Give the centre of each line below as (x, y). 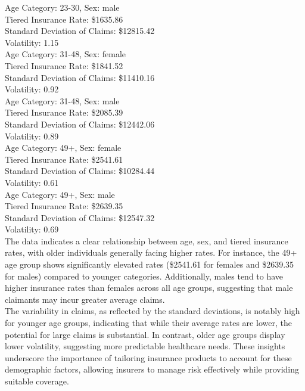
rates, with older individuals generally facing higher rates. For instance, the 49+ (151, 252)
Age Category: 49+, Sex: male (60, 194)
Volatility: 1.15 (32, 42)
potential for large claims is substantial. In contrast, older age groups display (145, 334)
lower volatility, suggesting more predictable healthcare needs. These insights (145, 346)
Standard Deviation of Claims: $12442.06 (80, 124)
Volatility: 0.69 (32, 229)
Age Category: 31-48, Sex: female (66, 54)
